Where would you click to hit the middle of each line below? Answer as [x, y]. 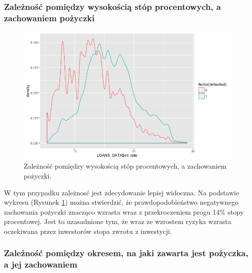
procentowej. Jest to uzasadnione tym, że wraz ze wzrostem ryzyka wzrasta [118, 221]
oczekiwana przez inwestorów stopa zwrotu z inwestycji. [88, 231]
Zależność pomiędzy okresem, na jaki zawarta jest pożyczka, [126, 253]
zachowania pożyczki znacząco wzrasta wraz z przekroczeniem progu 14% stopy [124, 211]
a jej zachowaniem [41, 264]
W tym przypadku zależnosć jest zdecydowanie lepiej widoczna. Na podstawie [122, 192]
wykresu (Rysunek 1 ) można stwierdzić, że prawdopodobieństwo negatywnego [121, 202]
